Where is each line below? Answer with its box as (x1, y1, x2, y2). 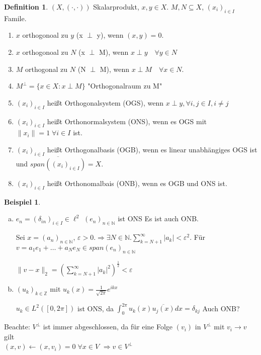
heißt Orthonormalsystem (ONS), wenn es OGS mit (47, 116, 207, 126)
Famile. (4, 13, 27, 23)
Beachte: (4, 321, 30, 332)
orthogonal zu (25, 63, 68, 74)
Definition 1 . (4, 2, 48, 12)
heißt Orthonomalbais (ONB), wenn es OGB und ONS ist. (47, 178, 227, 188)
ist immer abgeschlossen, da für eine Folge (43, 321, 173, 332)
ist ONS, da (77, 303, 114, 313)
